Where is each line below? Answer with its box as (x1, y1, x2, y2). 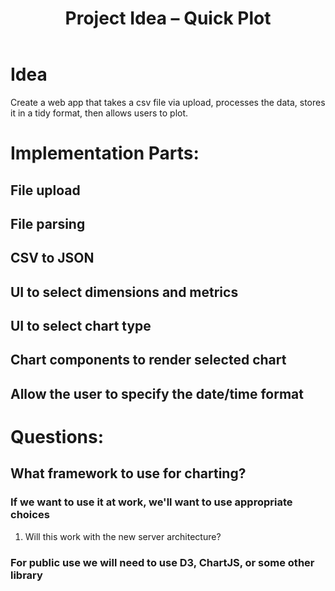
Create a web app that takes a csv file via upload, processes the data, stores (10, 96, 326, 108)
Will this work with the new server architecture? (24, 530, 222, 542)
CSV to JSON (10, 250, 95, 267)
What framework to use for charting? (10, 465, 247, 482)
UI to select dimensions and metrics (10, 283, 239, 301)
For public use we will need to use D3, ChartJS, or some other (10, 555, 315, 569)
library (10, 568, 43, 582)
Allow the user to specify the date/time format (10, 385, 304, 402)
